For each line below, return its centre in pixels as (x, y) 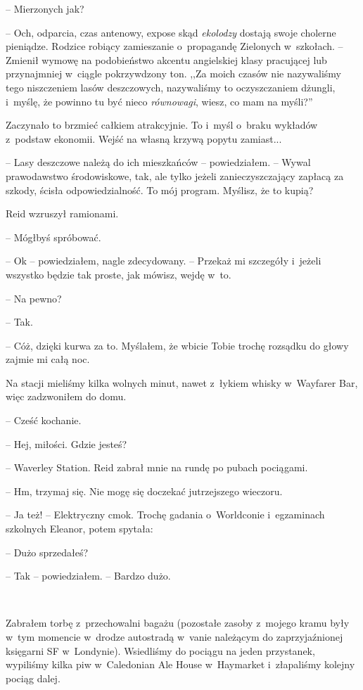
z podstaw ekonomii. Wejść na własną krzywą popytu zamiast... (144, 138)
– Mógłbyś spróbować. (53, 237)
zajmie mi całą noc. (48, 359)
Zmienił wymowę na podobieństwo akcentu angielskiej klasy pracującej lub (166, 59)
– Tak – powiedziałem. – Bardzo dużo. (88, 576)
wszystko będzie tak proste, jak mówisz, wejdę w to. (119, 274)
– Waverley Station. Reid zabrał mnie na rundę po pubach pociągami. (157, 467)
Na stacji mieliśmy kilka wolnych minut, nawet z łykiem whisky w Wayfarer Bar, (182, 382)
